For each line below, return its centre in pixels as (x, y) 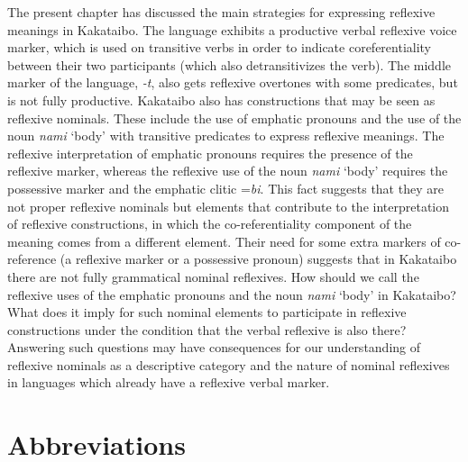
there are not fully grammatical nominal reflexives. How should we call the (213, 276)
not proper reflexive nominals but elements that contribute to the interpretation (229, 206)
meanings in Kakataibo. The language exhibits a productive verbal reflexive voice (232, 29)
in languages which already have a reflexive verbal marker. (169, 382)
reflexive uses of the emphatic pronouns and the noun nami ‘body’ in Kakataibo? (232, 294)
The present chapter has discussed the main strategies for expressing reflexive (221, 12)
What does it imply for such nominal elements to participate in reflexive (207, 312)
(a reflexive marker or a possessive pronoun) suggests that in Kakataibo (258, 259)
